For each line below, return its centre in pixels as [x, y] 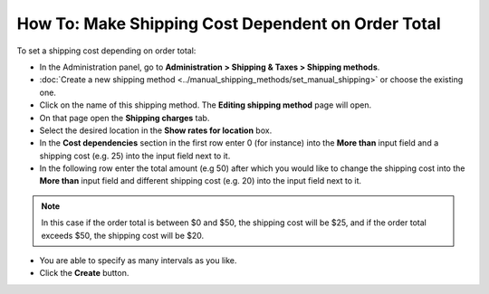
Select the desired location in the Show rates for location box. [156, 130]
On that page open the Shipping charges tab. [125, 118]
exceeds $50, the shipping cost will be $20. [123, 235]
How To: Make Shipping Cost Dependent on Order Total [229, 24]
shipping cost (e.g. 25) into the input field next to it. [135, 156]
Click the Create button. [84, 273]
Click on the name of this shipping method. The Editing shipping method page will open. [206, 105]
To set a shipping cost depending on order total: [106, 51]
